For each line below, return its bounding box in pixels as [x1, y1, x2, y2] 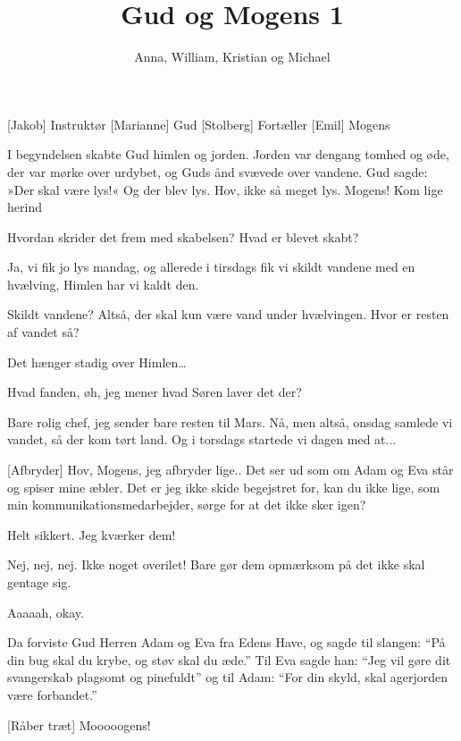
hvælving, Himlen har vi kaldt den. [7, 274, 199, 293]
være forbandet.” [7, 685, 97, 703]
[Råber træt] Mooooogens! [7, 715, 151, 734]
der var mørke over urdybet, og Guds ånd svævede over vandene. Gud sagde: [7, 162, 428, 181]
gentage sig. [7, 573, 71, 591]
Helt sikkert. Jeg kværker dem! [7, 525, 176, 543]
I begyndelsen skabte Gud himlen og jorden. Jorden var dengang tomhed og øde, [7, 145, 449, 164]
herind [7, 198, 42, 216]
